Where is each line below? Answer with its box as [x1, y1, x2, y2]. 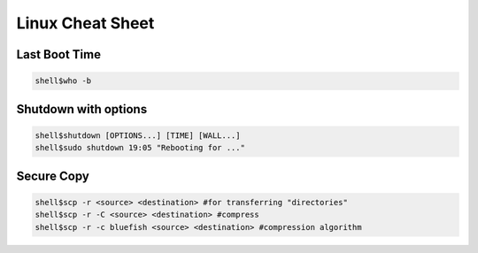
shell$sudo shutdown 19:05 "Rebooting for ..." [35, 142, 245, 153]
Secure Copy [16, 168, 90, 183]
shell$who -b [35, 76, 92, 86]
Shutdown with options [16, 102, 148, 117]
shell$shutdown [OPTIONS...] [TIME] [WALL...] [35, 130, 241, 141]
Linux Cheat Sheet [16, 13, 155, 33]
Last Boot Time [16, 47, 102, 62]
